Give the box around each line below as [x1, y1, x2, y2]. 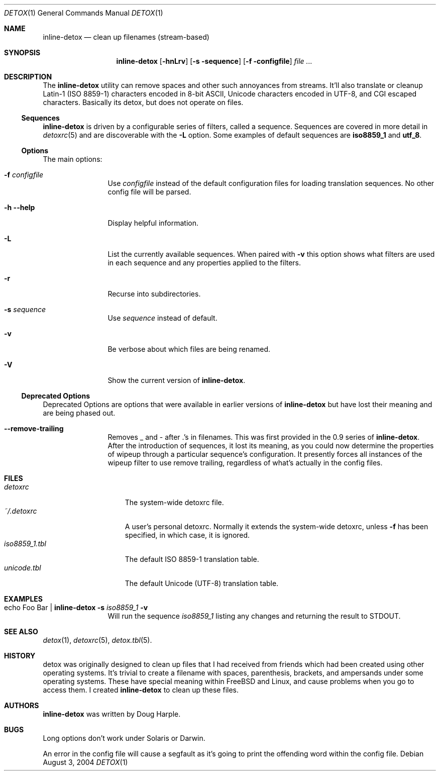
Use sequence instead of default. [107, 314, 217, 322]
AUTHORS [4, 701, 39, 710]
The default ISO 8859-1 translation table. [125, 555, 259, 563]
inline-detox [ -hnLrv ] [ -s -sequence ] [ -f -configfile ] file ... [116, 57, 312, 65]
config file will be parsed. [107, 187, 191, 196]
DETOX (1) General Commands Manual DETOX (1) [4, 9, 163, 17]
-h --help [4, 203, 35, 212]
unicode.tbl [4, 563, 41, 572]
